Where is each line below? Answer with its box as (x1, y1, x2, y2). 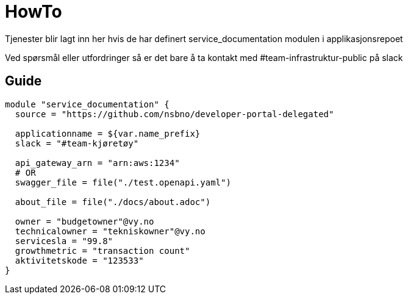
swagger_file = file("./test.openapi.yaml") (15, 177, 231, 187)
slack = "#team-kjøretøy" (15, 138, 139, 148)
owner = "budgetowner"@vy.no (15, 216, 154, 226)
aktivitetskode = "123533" (15, 255, 144, 265)
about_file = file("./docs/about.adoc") (15, 196, 211, 207)
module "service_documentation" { (5, 99, 170, 109)
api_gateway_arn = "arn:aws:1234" (15, 157, 180, 168)
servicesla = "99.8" (15, 236, 113, 246)
